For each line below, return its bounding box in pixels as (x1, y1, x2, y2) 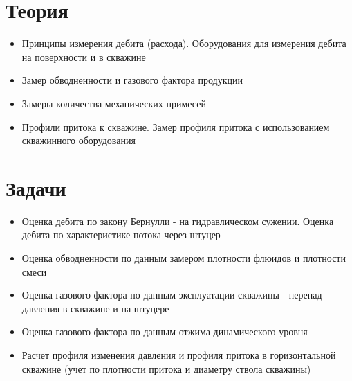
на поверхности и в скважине (21, 49, 146, 64)
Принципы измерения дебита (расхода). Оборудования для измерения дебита (21, 36, 346, 51)
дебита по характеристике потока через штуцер (21, 227, 221, 242)
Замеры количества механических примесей (21, 96, 206, 110)
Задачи (6, 173, 66, 202)
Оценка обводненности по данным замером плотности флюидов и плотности (21, 251, 346, 265)
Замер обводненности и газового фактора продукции (21, 73, 243, 87)
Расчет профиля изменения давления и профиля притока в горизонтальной (21, 347, 336, 362)
